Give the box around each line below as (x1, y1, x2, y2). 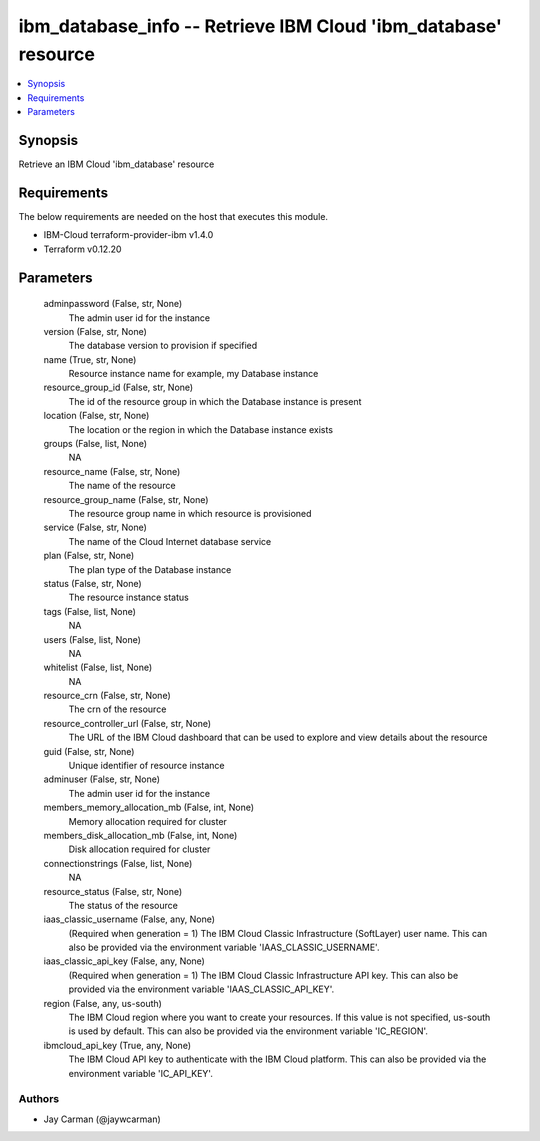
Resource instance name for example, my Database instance (68, 368, 319, 380)
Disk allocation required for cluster (68, 843, 211, 855)
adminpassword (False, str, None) (43, 298, 183, 310)
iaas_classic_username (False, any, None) (43, 913, 215, 925)
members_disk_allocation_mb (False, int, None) (43, 829, 238, 841)
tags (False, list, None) (43, 605, 137, 617)
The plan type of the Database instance (68, 563, 232, 575)
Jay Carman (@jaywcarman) (43, 1113, 162, 1125)
